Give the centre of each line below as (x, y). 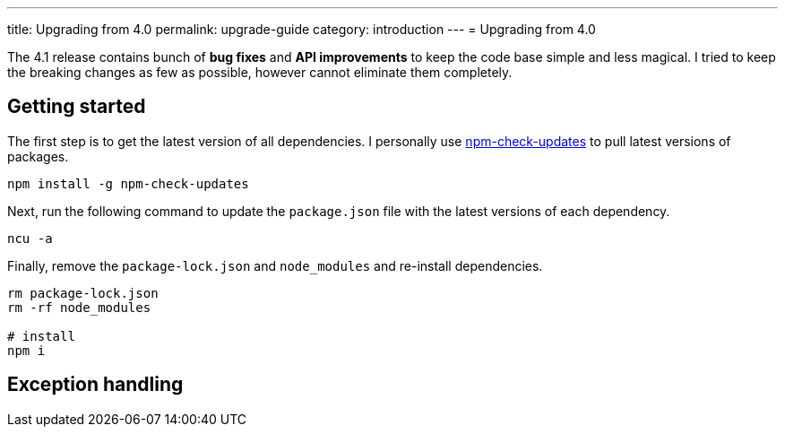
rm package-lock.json (83, 293)
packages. (38, 156)
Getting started (77, 107)
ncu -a (30, 238)
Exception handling (95, 385)
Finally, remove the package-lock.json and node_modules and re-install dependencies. (275, 265)
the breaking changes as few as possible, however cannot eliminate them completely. (260, 72)
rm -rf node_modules (79, 307)
